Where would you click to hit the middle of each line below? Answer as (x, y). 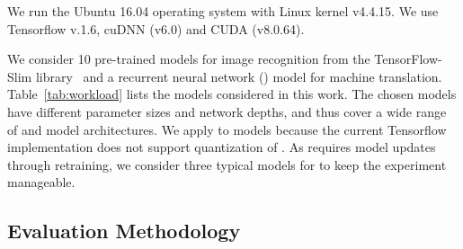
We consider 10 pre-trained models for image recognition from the (189, 59)
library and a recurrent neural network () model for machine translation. (239, 76)
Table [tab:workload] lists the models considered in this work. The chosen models (232, 94)
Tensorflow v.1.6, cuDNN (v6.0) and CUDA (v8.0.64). (156, 28)
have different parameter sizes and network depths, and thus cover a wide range (227, 111)
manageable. (41, 182)
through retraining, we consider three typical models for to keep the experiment (227, 164)
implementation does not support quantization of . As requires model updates (222, 147)
